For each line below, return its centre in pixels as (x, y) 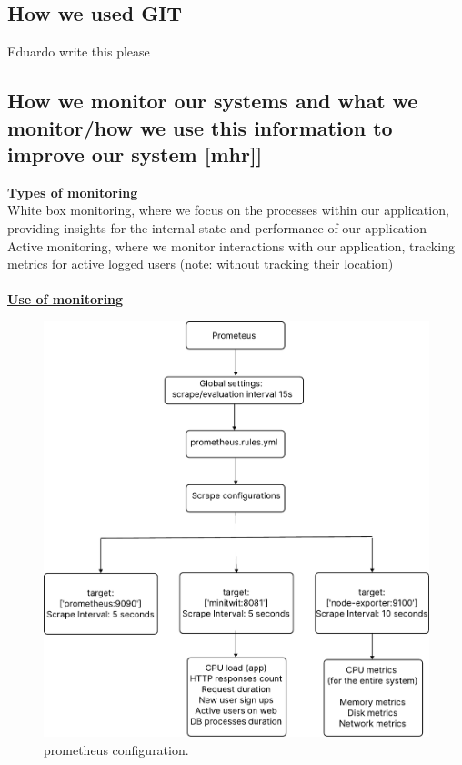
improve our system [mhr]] (135, 153)
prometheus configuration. (116, 750)
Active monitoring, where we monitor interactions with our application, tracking (231, 245)
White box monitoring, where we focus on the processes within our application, (228, 210)
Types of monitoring (73, 192)
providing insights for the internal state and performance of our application (217, 227)
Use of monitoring (65, 299)
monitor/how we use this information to (200, 127)
